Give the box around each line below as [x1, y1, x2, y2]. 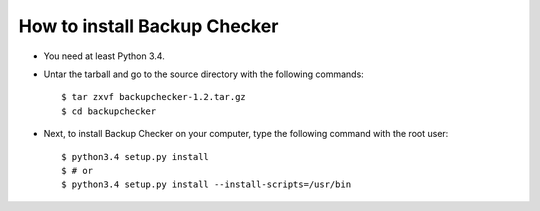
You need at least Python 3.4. [43, 50, 165, 62]
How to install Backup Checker [18, 15, 279, 37]
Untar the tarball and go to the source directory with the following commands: [43, 68, 364, 80]
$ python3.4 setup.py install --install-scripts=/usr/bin [61, 179, 352, 190]
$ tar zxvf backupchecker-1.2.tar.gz [61, 91, 247, 103]
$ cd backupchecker [61, 105, 157, 117]
